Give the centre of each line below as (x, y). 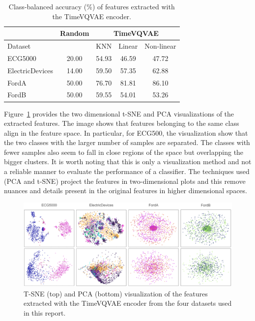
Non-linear (160, 46)
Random (75, 33)
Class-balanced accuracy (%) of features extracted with (92, 6)
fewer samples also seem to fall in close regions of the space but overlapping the (124, 152)
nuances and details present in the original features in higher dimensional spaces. (126, 190)
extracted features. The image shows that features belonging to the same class (122, 123)
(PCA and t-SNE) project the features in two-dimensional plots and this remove (125, 181)
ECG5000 (22, 58)
